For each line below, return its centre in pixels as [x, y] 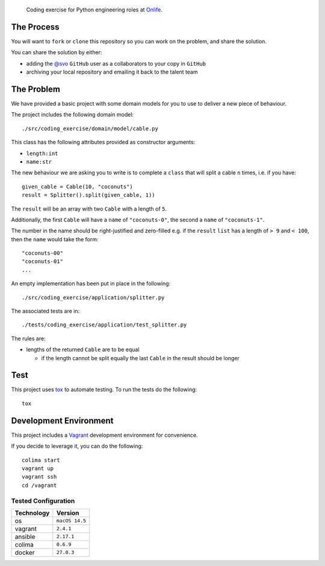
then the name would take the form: [55, 239]
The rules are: [28, 339]
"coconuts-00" [42, 253]
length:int [42, 153]
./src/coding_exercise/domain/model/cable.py [90, 129]
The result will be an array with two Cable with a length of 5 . [89, 209]
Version [68, 513]
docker [25, 552]
